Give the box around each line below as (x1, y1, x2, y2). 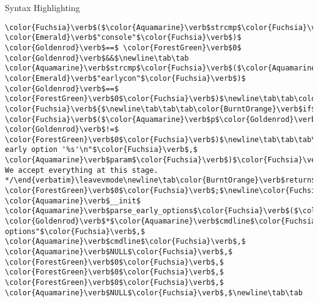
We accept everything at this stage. (5, 165, 158, 175)
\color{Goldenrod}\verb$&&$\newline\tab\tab (5, 53, 189, 62)
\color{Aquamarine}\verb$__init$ (5, 196, 141, 205)
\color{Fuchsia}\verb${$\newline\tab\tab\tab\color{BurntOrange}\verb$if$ (5, 104, 316, 113)
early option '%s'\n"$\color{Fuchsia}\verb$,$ (5, 145, 198, 154)
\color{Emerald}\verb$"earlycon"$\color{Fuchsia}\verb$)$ (5, 74, 246, 83)
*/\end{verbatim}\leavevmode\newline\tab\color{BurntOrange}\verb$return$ (5, 176, 316, 185)
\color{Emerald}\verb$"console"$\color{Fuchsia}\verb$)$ (5, 33, 242, 42)
